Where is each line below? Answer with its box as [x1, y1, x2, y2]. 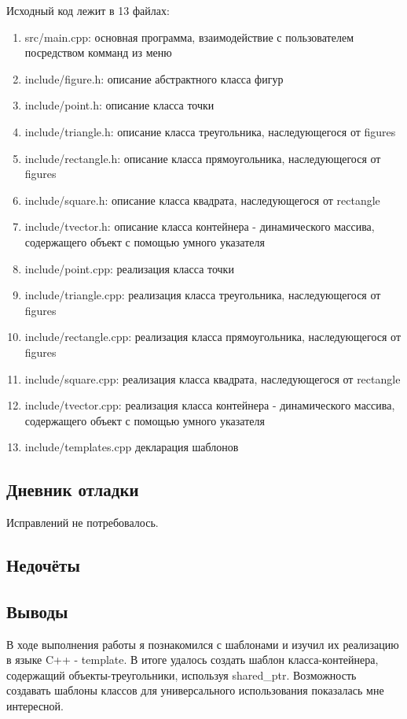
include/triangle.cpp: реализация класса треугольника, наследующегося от [24, 287, 381, 303]
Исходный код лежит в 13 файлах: [6, 2, 170, 18]
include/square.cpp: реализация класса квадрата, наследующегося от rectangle [24, 370, 401, 387]
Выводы [6, 599, 68, 623]
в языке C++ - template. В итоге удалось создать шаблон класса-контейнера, [6, 651, 379, 668]
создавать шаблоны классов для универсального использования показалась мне [6, 682, 384, 699]
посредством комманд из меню [24, 44, 172, 61]
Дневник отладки [6, 477, 139, 502]
